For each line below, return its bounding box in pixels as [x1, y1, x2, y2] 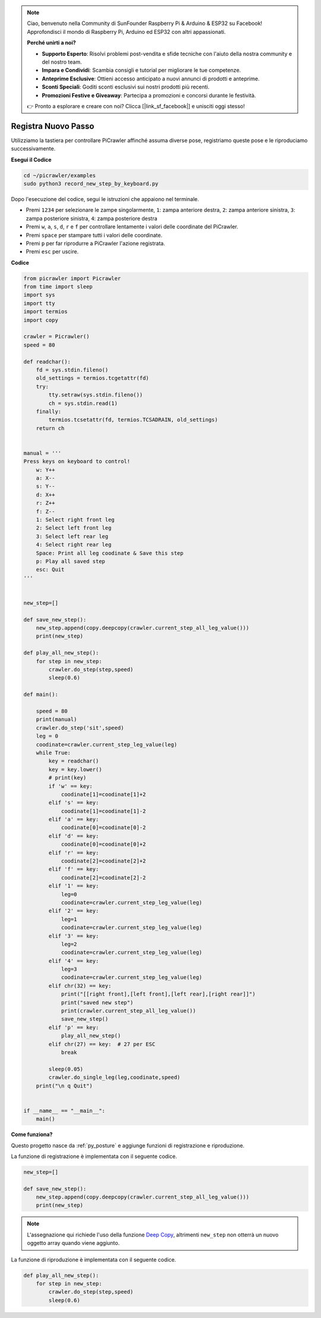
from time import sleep [23, 283, 93, 290]
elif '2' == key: [48, 908, 99, 914]
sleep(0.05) [48, 1065, 83, 1072]
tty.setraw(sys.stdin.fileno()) [48, 391, 143, 398]
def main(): [23, 691, 59, 698]
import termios [23, 308, 68, 315]
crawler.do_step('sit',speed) [36, 724, 124, 731]
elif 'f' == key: [48, 866, 99, 873]
